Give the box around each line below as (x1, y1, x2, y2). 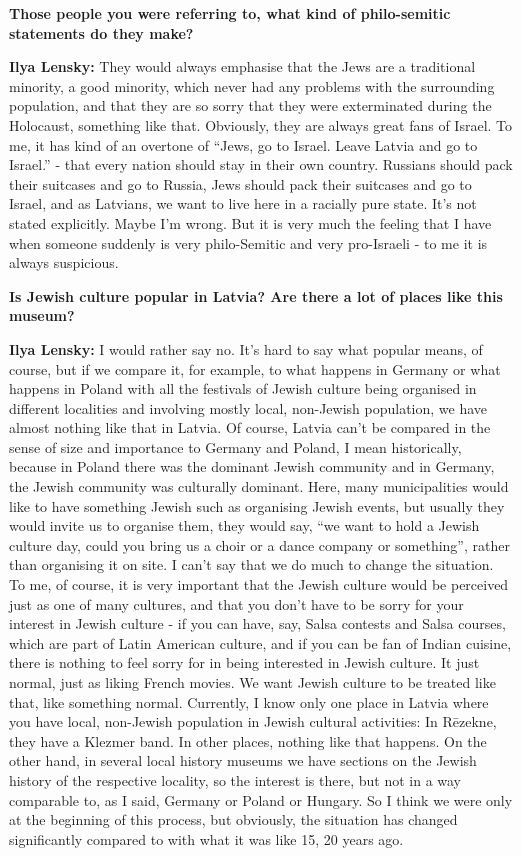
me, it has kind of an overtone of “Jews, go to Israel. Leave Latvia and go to (9, 134, 478, 155)
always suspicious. (9, 252, 119, 273)
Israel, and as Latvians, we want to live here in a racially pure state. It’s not (9, 193, 477, 214)
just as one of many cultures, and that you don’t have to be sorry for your (9, 593, 464, 614)
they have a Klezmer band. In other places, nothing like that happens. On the (9, 730, 487, 751)
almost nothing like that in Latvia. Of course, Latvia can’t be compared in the (9, 417, 491, 438)
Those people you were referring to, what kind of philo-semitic (9, 3, 451, 23)
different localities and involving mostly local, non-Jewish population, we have (9, 397, 488, 418)
